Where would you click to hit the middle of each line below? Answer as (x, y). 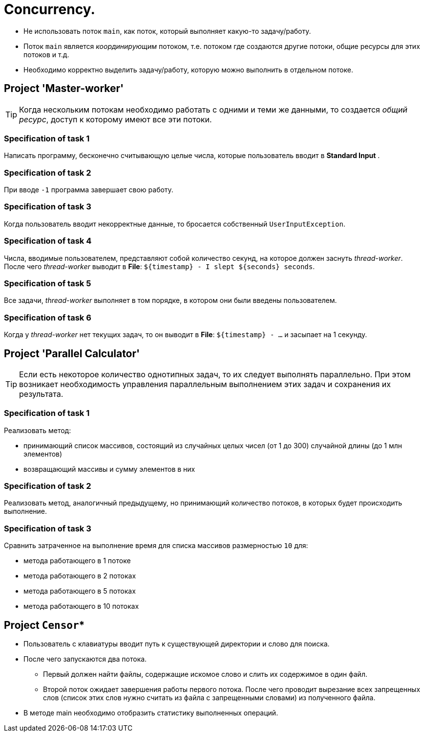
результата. (41, 394)
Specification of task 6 (48, 317)
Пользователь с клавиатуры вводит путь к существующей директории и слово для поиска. (177, 644)
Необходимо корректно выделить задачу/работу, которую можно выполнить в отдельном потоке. (188, 69)
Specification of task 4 (48, 241)
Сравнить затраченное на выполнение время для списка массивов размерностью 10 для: (156, 546)
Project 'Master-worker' (64, 89)
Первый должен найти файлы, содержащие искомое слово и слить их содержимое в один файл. (205, 674)
